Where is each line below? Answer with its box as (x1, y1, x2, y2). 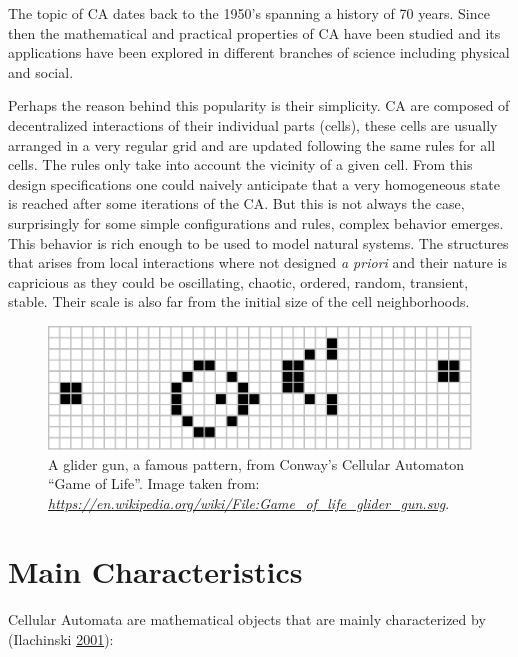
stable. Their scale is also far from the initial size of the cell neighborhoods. (8, 291, 470, 312)
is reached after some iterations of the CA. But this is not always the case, (8, 193, 465, 214)
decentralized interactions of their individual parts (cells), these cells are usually (8, 114, 498, 135)
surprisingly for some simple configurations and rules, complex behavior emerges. (8, 212, 504, 233)
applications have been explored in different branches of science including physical (8, 42, 510, 63)
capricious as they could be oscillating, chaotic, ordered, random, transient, (8, 271, 469, 292)
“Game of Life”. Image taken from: (48, 473, 260, 494)
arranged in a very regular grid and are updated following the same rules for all (8, 134, 496, 155)
